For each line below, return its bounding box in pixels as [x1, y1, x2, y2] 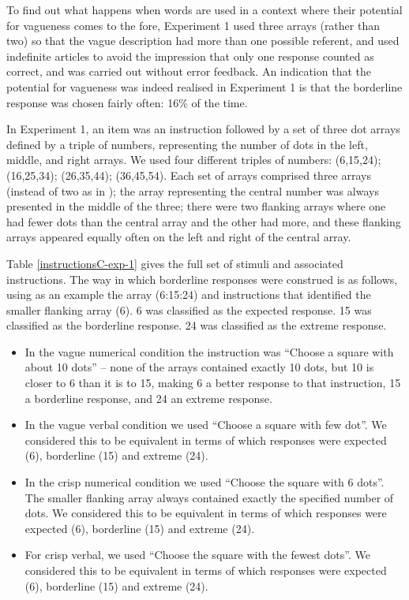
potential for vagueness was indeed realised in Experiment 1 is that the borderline [6, 78, 403, 95]
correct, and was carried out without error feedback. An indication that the [6, 63, 371, 80]
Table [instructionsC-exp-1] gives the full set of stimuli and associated [6, 255, 343, 271]
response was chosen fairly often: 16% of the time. [6, 94, 248, 110]
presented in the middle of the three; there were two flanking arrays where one [6, 198, 386, 214]
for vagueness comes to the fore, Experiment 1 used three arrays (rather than [6, 17, 380, 33]
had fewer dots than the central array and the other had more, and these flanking [6, 213, 401, 229]
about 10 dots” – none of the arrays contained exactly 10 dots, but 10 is [24, 359, 374, 375]
